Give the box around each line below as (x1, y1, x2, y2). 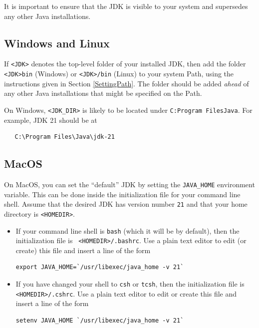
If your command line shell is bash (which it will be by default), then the (15, 225, 240, 236)
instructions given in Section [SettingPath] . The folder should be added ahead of (4, 78, 249, 88)
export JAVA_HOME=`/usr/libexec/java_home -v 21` (15, 264, 184, 271)
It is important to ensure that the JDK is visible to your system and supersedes (4, 1, 248, 11)
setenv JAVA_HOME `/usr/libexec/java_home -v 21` (15, 317, 184, 324)
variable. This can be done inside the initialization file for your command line (4, 189, 241, 199)
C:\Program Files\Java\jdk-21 (14, 133, 115, 141)
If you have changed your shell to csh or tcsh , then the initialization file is (15, 279, 245, 289)
